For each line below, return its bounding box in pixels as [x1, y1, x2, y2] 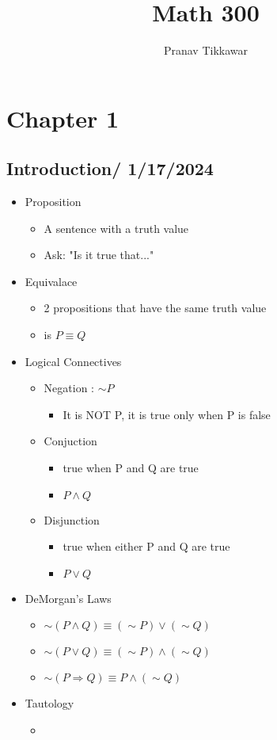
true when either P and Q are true [63, 538, 230, 555]
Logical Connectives [25, 353, 122, 369]
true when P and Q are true [63, 460, 199, 476]
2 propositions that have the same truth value [44, 299, 267, 316]
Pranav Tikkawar [163, 42, 249, 59]
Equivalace [25, 273, 78, 289]
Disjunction [44, 511, 100, 528]
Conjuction [44, 433, 97, 449]
